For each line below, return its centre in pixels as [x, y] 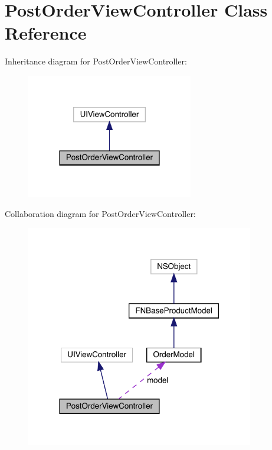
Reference [46, 33]
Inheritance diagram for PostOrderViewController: [96, 61]
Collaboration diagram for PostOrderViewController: [100, 213]
